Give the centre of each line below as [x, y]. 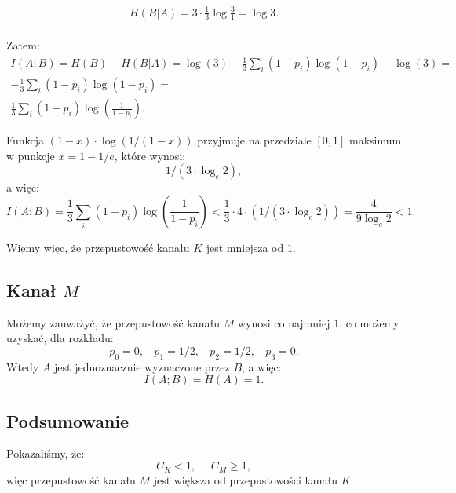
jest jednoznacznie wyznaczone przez [142, 366]
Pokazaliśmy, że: [46, 453]
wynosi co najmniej [284, 322]
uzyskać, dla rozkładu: [60, 338]
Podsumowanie [68, 420]
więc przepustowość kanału [71, 479]
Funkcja [26, 140]
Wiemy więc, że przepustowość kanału [98, 247]
